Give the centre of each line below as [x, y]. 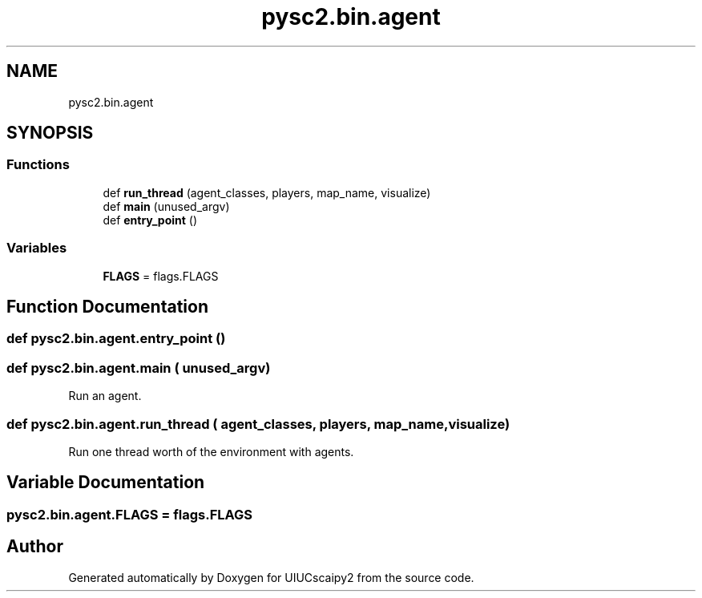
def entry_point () [150, 220]
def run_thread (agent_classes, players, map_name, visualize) [267, 192]
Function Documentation [107, 306]
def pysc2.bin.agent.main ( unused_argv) [139, 368]
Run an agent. [105, 396]
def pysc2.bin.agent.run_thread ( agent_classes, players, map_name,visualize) [258, 424]
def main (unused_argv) [166, 206]
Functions [38, 165]
